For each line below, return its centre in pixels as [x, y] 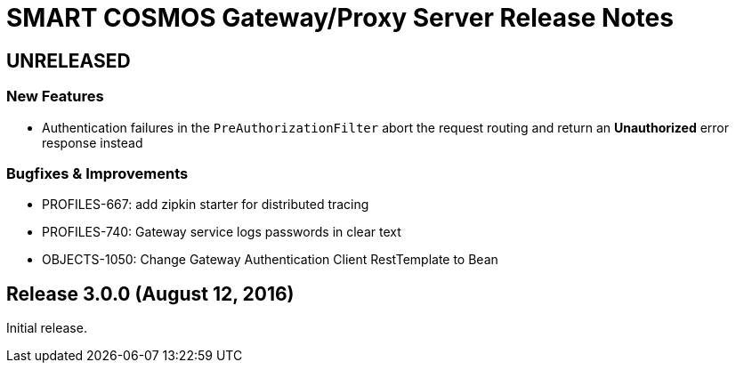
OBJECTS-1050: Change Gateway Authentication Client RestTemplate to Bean [270, 260]
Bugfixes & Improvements [97, 173]
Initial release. [47, 328]
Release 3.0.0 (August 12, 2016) [150, 294]
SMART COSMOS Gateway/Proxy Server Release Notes [340, 18]
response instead [93, 142]
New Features [55, 97]
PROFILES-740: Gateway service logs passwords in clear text [222, 232]
